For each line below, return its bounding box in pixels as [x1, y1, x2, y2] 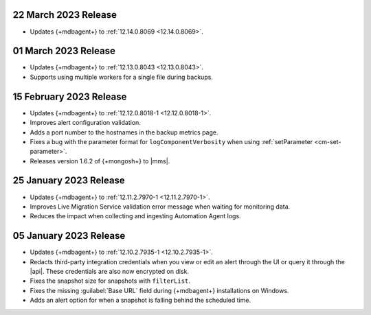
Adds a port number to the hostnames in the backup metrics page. [30, 128, 218, 137]
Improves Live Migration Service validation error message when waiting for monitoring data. [30, 202, 291, 211]
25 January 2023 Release [12, 175, 125, 187]
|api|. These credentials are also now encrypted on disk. [30, 268, 189, 276]
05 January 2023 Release [12, 230, 126, 242]
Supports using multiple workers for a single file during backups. [30, 73, 213, 81]
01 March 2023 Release [12, 45, 116, 57]
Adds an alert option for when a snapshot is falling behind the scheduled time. [30, 296, 251, 305]
